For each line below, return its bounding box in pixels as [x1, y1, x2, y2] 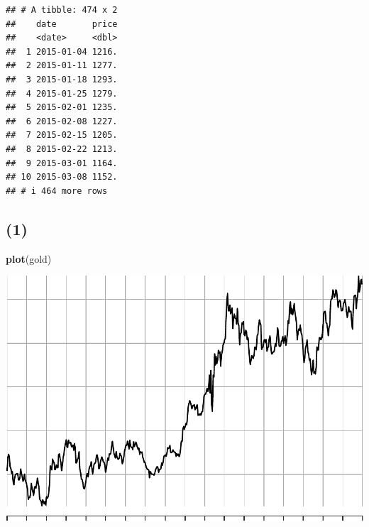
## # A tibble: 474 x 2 [6, 5, 118, 15]
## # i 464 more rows [6, 185, 108, 196]
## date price [6, 18, 118, 29]
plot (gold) [6, 251, 52, 266]
